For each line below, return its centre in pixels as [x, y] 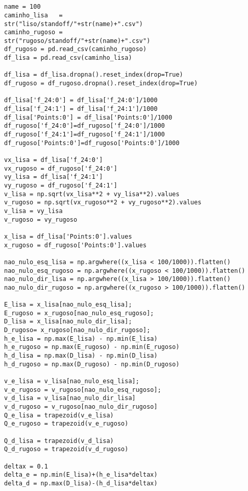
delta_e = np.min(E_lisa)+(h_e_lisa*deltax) [81, 475]
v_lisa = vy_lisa [33, 211]
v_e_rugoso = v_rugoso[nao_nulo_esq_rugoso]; [83, 390]
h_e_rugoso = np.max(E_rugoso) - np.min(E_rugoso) [92, 347]
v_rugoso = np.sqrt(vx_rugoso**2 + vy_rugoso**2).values [103, 203]
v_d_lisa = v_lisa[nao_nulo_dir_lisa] [70, 398]
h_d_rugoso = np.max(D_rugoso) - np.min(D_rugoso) [92, 364]
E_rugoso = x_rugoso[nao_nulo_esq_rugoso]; [79, 313]
